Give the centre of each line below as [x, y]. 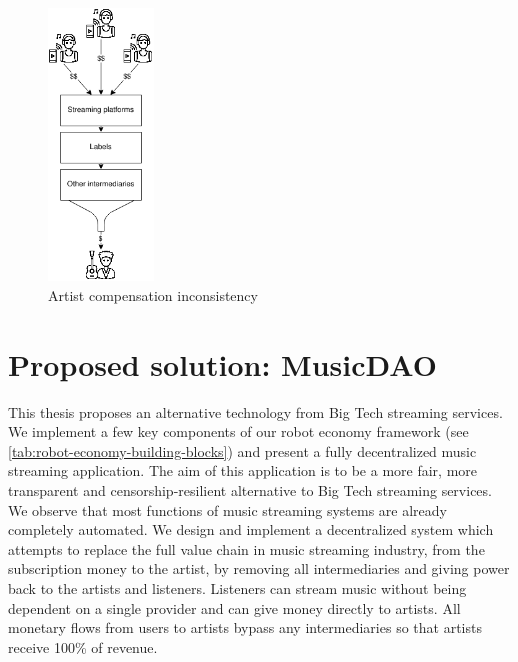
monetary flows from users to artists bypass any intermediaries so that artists [245, 627]
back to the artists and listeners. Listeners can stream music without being [237, 588]
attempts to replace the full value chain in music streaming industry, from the [246, 548]
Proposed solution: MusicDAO [222, 363]
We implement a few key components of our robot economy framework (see [238, 431]
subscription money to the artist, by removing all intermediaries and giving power [259, 568]
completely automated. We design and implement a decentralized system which [251, 529]
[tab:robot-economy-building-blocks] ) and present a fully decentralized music [242, 450]
